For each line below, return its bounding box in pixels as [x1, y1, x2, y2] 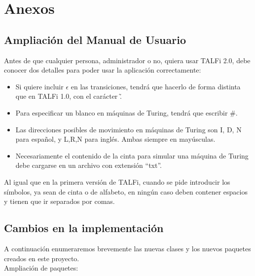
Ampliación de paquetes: [4, 263, 78, 273]
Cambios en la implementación [4, 220, 164, 236]
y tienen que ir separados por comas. [4, 196, 115, 206]
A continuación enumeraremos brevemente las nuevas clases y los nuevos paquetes [4, 243, 251, 253]
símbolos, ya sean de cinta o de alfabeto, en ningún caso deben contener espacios [4, 186, 248, 197]
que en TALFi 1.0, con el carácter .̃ [15, 91, 122, 101]
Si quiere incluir [15, 81, 64, 91]
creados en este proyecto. [4, 253, 79, 263]
